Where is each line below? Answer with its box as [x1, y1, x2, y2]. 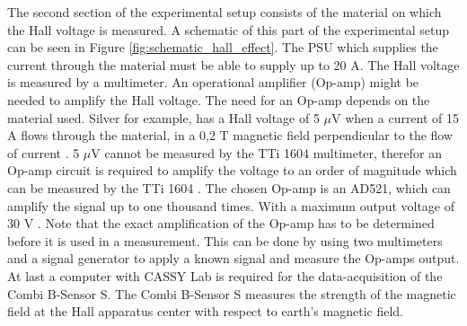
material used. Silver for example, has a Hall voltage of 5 [7, 108, 320, 127]
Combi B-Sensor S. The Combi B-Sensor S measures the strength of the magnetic [7, 284, 456, 303]
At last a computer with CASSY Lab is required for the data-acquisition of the [7, 266, 443, 285]
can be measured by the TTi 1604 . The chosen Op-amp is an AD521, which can [7, 178, 451, 197]
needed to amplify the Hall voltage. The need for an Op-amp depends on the [7, 90, 430, 109]
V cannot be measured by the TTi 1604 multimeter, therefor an [91, 143, 442, 162]
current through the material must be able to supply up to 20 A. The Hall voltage [7, 55, 460, 74]
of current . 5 [7, 143, 80, 162]
